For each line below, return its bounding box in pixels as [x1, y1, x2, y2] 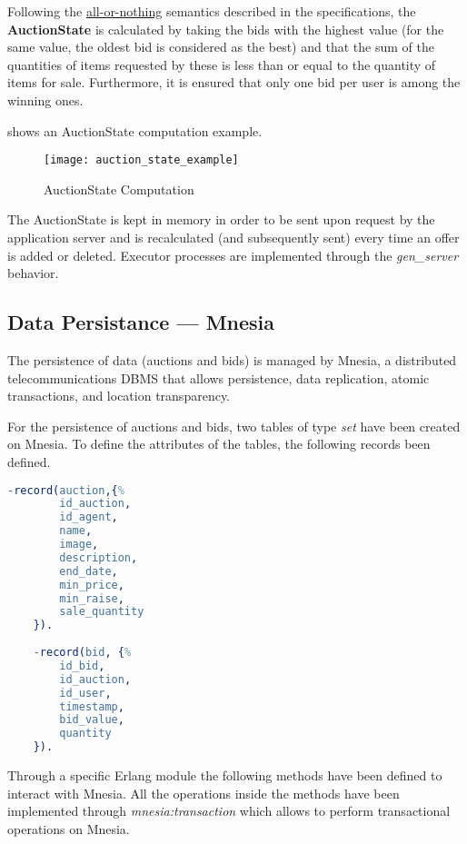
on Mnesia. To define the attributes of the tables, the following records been [7, 434, 431, 453]
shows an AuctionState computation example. [7, 121, 263, 140]
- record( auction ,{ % [7, 483, 124, 497]
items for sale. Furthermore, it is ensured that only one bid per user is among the [7, 73, 461, 92]
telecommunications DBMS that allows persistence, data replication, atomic [7, 368, 430, 387]
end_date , [59, 564, 118, 578]
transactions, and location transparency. [7, 386, 230, 405]
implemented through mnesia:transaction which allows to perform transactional [7, 801, 451, 820]
